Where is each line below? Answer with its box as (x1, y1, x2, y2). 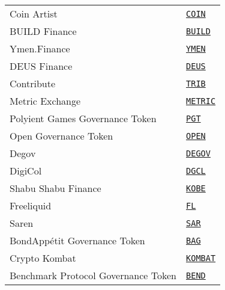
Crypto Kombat (10, 251, 76, 265)
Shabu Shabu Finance (10, 181, 101, 195)
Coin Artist (10, 7, 58, 20)
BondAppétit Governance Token (10, 233, 145, 247)
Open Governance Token (10, 129, 113, 143)
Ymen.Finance (10, 42, 70, 55)
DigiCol (10, 164, 42, 177)
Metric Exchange (10, 94, 81, 108)
